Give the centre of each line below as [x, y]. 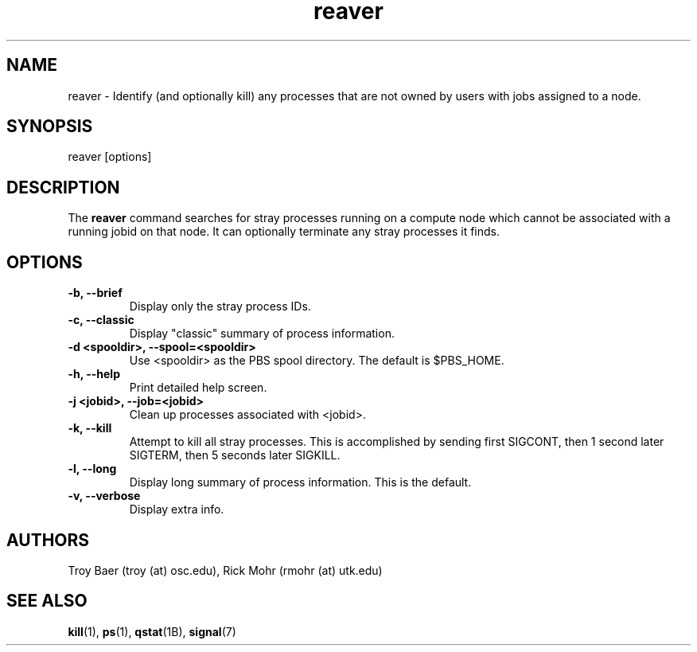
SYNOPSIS [50, 127]
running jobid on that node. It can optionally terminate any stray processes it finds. [284, 232]
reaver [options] [110, 157]
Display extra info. [177, 509]
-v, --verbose [104, 496]
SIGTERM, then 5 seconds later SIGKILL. [235, 455]
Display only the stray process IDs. [220, 306]
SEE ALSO [47, 601]
